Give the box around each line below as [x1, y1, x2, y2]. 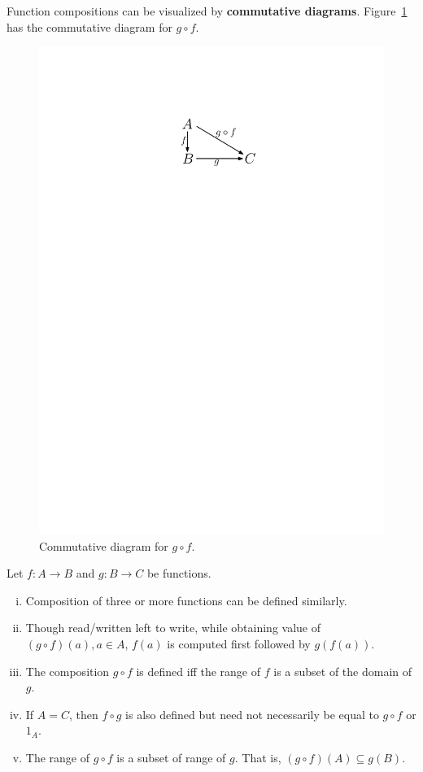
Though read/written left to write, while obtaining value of [25, 619, 321, 636]
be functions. [146, 565, 211, 582]
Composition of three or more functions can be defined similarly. [25, 591, 347, 608]
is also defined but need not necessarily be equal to [125, 705, 379, 722]
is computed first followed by [167, 635, 311, 652]
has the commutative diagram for [7, 18, 172, 35]
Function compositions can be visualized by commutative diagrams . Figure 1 [7, 2, 408, 19]
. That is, [234, 749, 281, 766]
